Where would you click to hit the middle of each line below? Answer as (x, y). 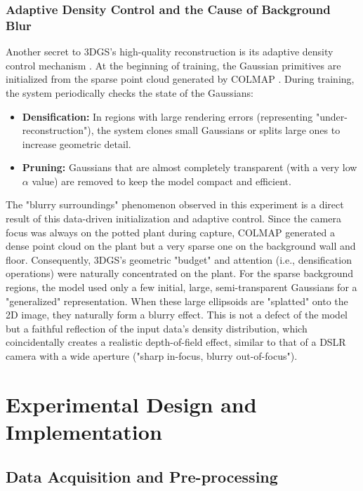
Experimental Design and (131, 404)
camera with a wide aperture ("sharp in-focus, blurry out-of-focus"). (152, 356)
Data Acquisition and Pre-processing (142, 476)
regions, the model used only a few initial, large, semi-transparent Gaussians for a (181, 287)
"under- (331, 116)
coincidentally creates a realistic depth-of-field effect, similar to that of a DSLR (176, 342)
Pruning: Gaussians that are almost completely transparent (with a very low (190, 167)
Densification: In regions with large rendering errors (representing (167, 116)
